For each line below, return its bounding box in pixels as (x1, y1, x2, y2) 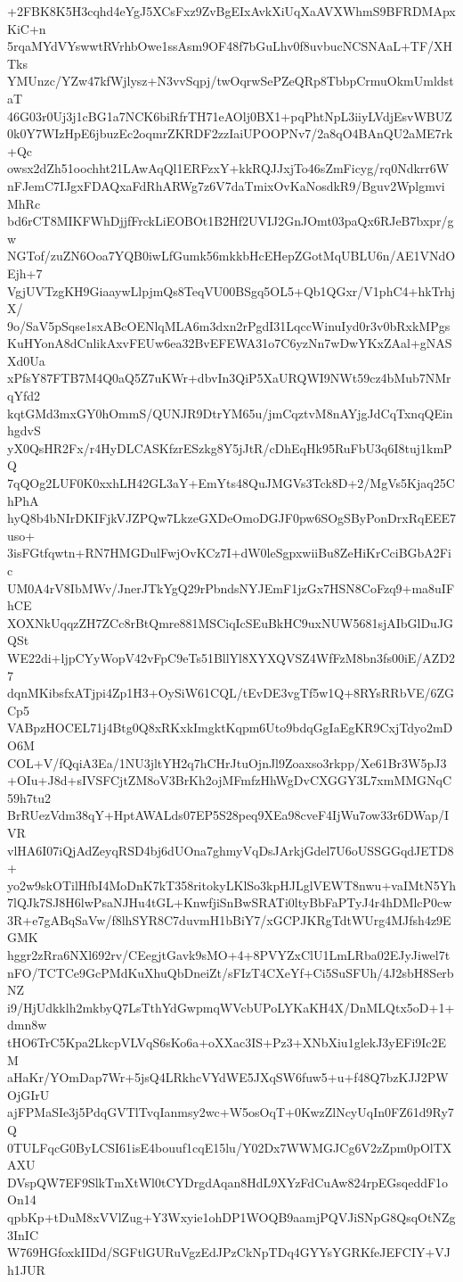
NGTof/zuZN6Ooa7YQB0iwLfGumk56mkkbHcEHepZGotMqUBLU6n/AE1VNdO (7, 246, 456, 265)
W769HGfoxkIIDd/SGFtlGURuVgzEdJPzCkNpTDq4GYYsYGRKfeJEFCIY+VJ (7, 1243, 451, 1261)
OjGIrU (7, 1085, 50, 1104)
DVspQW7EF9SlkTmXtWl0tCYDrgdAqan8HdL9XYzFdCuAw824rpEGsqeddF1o (7, 1172, 449, 1191)
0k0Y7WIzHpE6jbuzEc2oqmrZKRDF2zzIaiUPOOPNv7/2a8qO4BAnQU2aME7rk (7, 124, 453, 143)
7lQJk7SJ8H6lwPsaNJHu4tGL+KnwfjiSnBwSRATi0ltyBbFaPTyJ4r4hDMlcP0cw (7, 893, 452, 912)
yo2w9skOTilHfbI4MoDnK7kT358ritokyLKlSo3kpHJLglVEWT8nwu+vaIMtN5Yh (7, 875, 457, 894)
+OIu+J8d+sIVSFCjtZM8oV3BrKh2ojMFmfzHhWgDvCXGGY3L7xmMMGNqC (7, 771, 452, 790)
